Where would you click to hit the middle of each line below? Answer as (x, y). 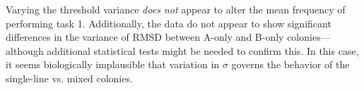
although (25, 50)
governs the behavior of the (290, 64)
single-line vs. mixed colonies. (69, 78)
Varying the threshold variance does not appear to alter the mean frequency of (176, 9)
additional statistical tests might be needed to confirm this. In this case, (203, 50)
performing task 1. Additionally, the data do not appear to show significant (169, 23)
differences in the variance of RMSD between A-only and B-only (145, 37)
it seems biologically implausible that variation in (113, 64)
